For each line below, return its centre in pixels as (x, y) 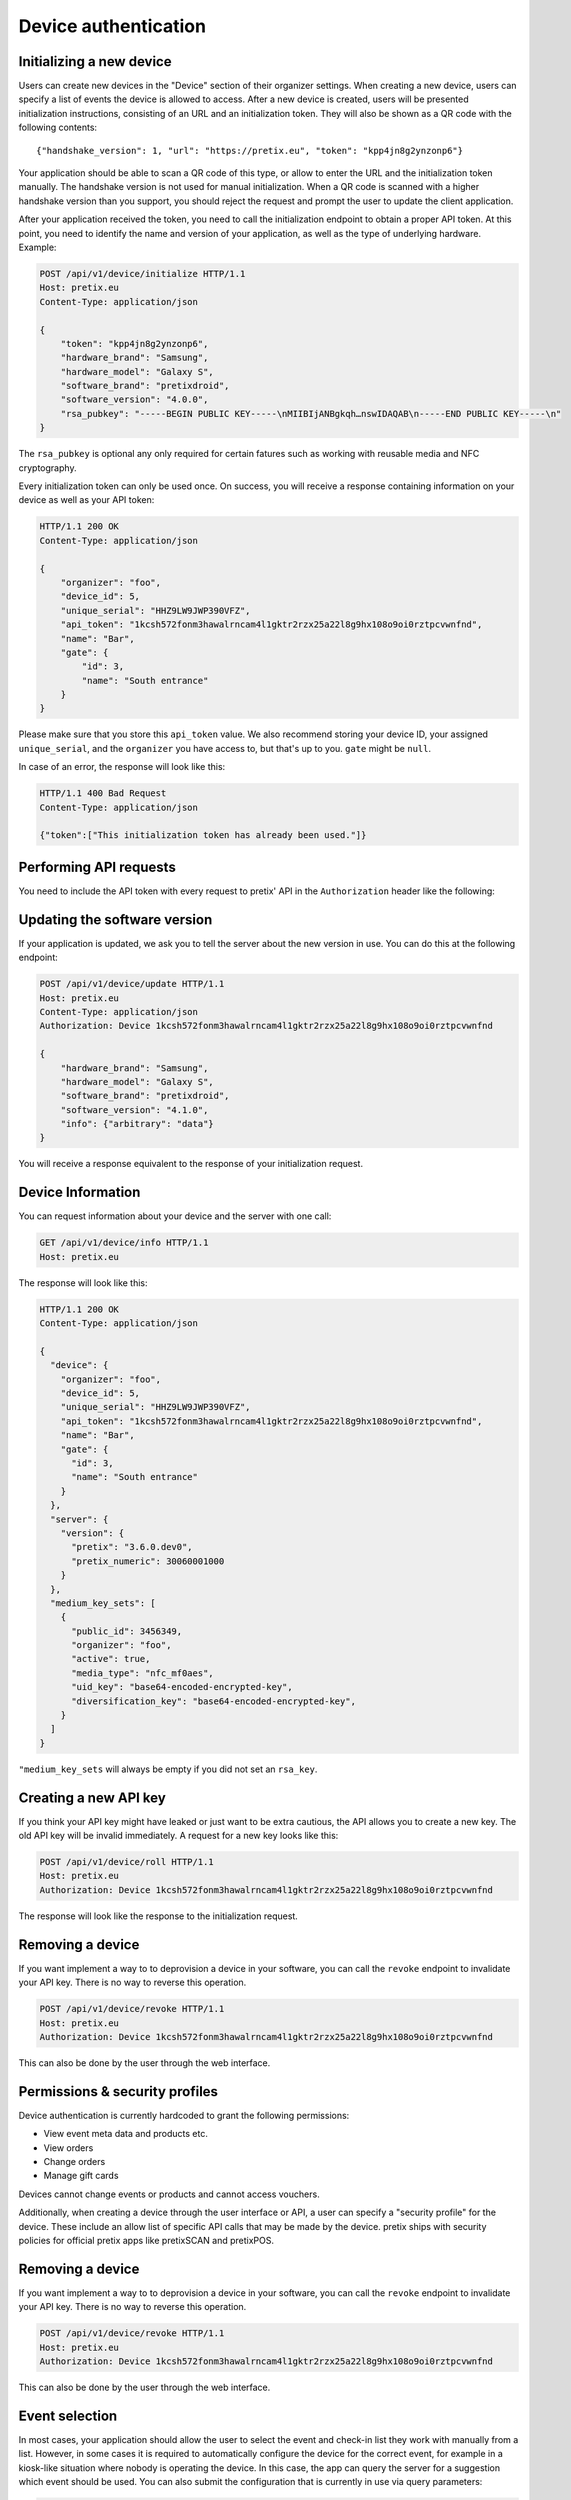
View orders (68, 2147)
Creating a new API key (92, 1797)
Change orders (74, 2161)
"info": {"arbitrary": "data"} (137, 1124)
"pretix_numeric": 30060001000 (148, 1561)
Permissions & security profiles (118, 2091)
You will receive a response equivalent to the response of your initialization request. (191, 1164)
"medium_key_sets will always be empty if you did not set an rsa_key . (168, 1769)
